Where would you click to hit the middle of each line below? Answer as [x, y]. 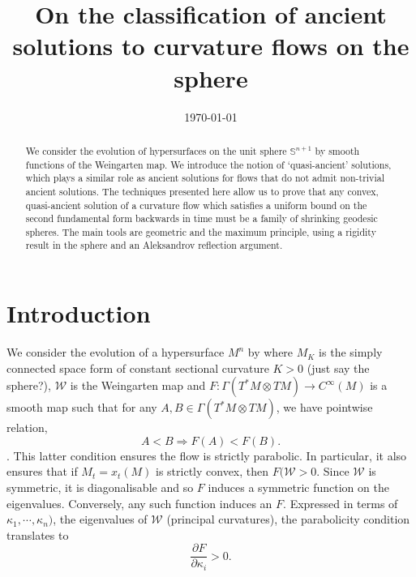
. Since [333, 471]
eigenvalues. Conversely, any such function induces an [139, 503]
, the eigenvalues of [100, 519]
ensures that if [42, 471]
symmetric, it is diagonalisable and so [100, 487]
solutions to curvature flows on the [211, 46]
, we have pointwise [324, 407]
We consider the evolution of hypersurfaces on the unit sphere [156, 150]
